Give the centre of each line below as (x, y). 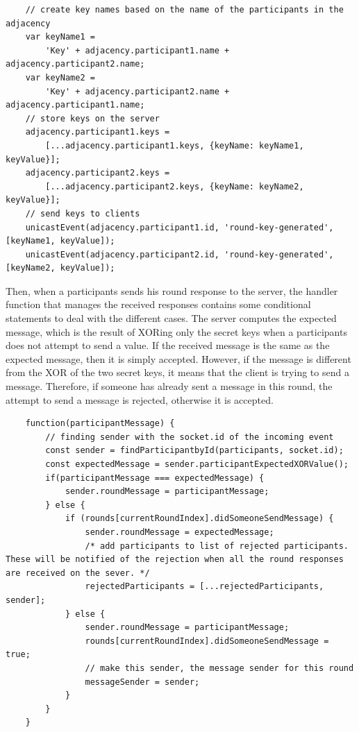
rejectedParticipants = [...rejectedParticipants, (204, 587)
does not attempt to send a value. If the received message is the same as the (168, 345)
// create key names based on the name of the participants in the (184, 10)
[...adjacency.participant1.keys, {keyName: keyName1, (175, 145)
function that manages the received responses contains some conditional (158, 304)
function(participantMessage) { (100, 424)
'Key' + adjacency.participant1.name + (137, 50)
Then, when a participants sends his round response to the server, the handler (172, 290)
